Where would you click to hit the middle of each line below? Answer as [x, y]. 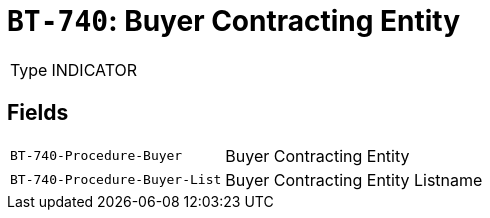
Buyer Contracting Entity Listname [354, 179]
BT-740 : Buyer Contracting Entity [234, 21]
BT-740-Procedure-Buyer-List [116, 180]
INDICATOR [94, 69]
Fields [38, 113]
